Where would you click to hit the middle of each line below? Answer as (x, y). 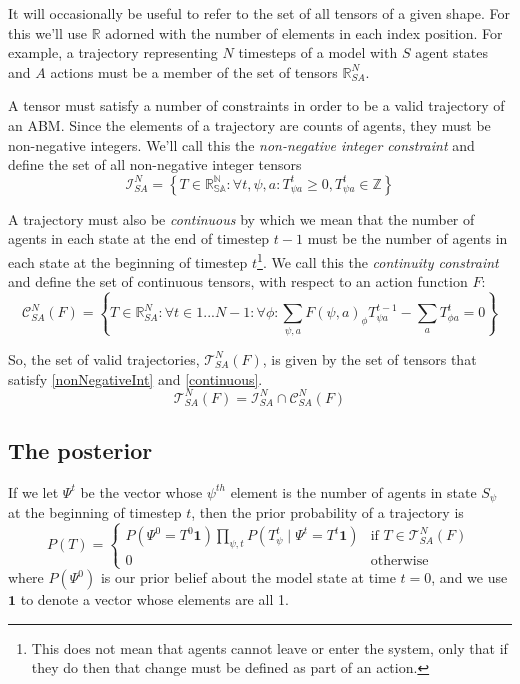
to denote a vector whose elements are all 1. (154, 599)
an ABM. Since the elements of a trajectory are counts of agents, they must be (249, 124)
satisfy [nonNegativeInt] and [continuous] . (135, 378)
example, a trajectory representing (113, 52)
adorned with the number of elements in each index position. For (304, 32)
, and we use (469, 577)
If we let (33, 491)
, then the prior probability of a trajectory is (327, 512)
